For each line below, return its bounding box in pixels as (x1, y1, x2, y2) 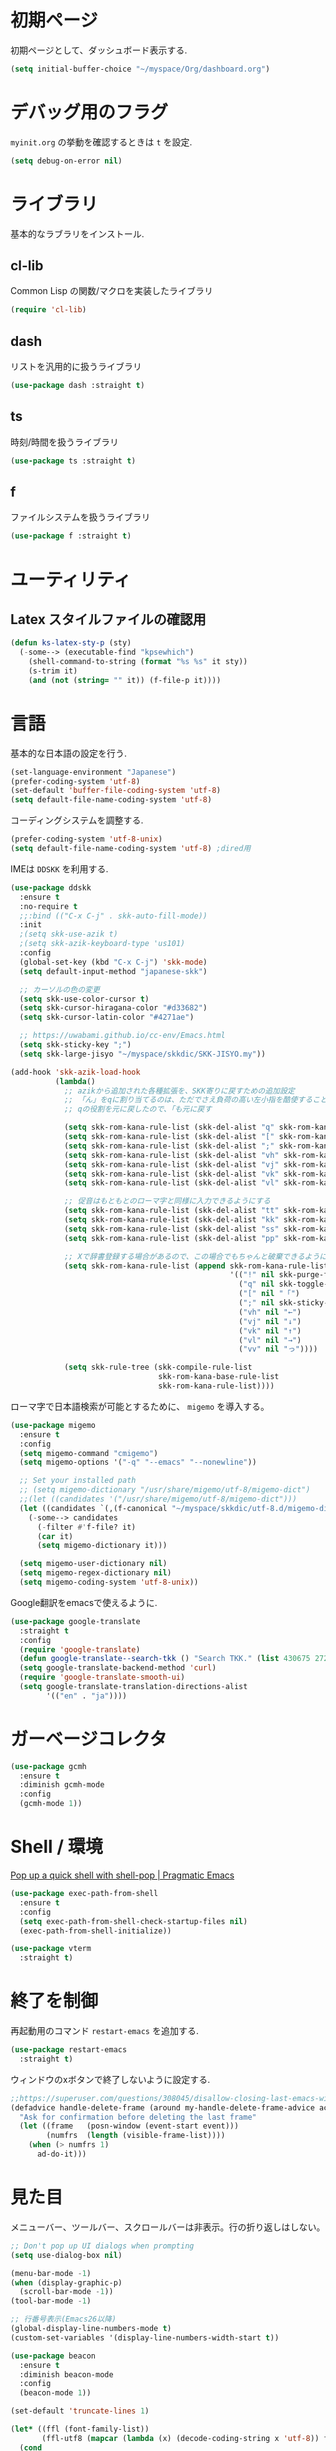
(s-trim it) (28, 666, 78, 676)
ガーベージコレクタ (10, 1727, 168, 1750)
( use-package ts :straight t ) (10, 456, 137, 466)
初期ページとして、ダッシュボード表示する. (10, 44, 188, 56)
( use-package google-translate (10, 1616, 141, 1626)
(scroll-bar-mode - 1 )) (19, 2287, 114, 2297)
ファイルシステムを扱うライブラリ (10, 511, 151, 523)
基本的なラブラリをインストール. (10, 227, 145, 240)
